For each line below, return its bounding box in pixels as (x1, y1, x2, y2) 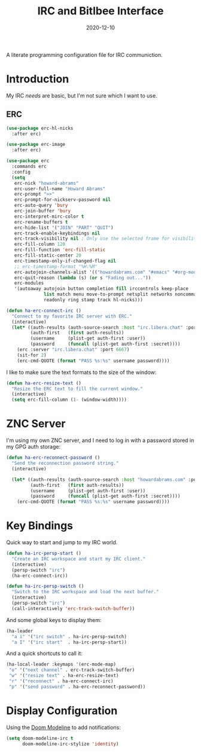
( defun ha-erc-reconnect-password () (6, 455, 100, 461)
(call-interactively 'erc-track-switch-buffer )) (11, 605, 135, 611)
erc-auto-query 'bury (14, 202, 68, 209)
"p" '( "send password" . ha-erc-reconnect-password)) (8, 684, 146, 690)
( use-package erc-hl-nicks (6, 125, 74, 131)
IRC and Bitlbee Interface (37, 4, 164, 18)
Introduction (6, 72, 69, 86)
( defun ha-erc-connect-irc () (6, 307, 82, 313)
